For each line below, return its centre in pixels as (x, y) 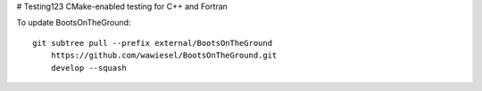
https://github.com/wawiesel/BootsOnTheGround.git (164, 56)
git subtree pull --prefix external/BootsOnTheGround (152, 43)
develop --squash (88, 68)
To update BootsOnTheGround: (74, 23)
